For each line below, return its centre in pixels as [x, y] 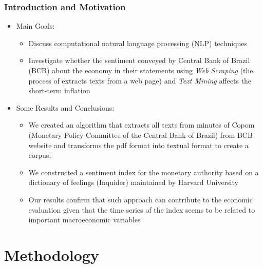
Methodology [52, 254]
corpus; [40, 155]
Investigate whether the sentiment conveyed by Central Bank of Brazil [139, 60]
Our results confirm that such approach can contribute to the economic [140, 199]
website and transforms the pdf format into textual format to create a [138, 145]
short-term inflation [59, 90]
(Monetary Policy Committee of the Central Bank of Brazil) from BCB [140, 135]
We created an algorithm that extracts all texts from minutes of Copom [142, 125]
